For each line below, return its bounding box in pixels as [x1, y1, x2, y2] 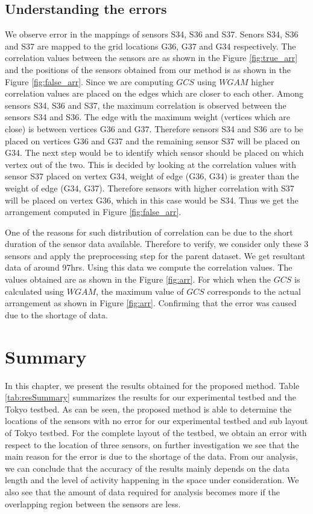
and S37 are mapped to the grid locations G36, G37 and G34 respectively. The [5, 39, 296, 52]
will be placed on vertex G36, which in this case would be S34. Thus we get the [5, 193, 299, 206]
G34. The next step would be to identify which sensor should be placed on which [5, 146, 304, 159]
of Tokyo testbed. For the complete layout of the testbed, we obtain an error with [5, 426, 307, 439]
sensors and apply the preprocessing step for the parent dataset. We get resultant [5, 249, 306, 262]
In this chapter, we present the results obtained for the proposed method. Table [5, 379, 300, 391]
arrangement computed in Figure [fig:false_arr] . [5, 205, 182, 218]
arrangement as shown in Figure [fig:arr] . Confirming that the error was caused [5, 297, 297, 309]
